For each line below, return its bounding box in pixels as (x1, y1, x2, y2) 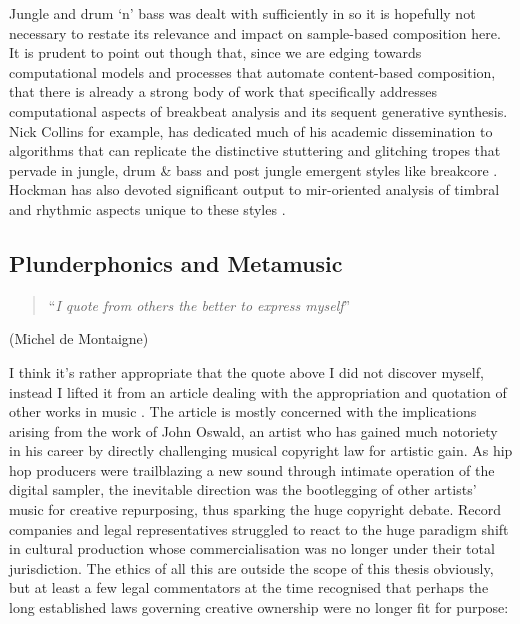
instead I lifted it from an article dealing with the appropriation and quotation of (9, 381, 507, 402)
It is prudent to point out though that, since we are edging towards (9, 42, 422, 63)
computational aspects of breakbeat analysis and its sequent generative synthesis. (9, 100, 508, 121)
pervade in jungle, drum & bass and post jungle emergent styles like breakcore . (9, 159, 498, 180)
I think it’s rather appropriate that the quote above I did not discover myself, (9, 361, 484, 382)
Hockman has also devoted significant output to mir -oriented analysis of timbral (9, 179, 500, 200)
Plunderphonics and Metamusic (9, 247, 343, 278)
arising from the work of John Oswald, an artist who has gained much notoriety (9, 420, 498, 441)
